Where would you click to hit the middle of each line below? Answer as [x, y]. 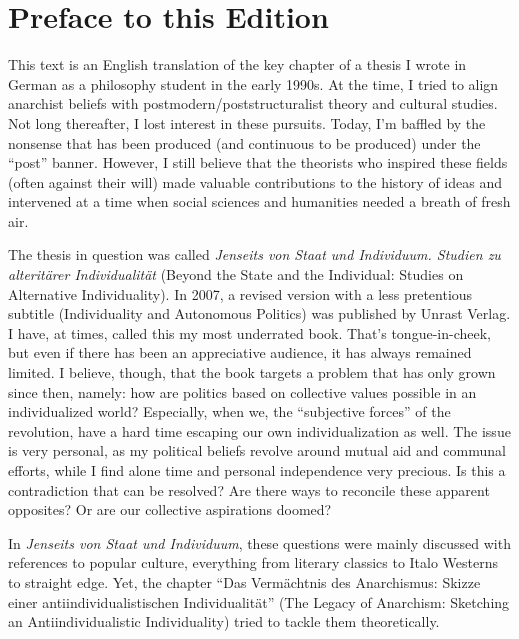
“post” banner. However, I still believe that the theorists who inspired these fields [258, 162]
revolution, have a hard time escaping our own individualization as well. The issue [259, 430]
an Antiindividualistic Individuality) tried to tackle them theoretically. [224, 621]
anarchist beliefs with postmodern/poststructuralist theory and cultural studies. [253, 103]
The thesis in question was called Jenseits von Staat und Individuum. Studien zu [254, 254]
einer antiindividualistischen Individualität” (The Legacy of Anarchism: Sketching [259, 601]
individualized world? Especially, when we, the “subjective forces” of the [229, 411]
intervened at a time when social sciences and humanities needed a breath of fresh [259, 201]
